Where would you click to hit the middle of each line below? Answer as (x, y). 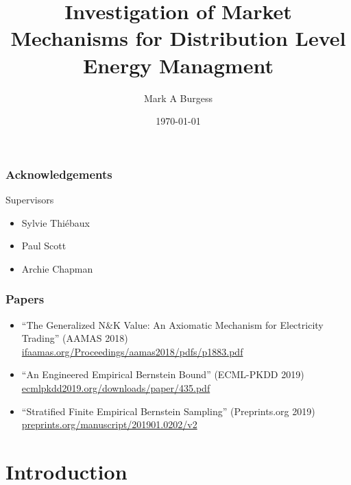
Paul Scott (44, 246)
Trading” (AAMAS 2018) (75, 338)
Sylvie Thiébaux (56, 222)
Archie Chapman (57, 268)
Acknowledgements (59, 174)
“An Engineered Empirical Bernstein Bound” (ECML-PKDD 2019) (163, 374)
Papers (25, 299)
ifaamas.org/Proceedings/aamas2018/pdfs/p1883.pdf (132, 351)
